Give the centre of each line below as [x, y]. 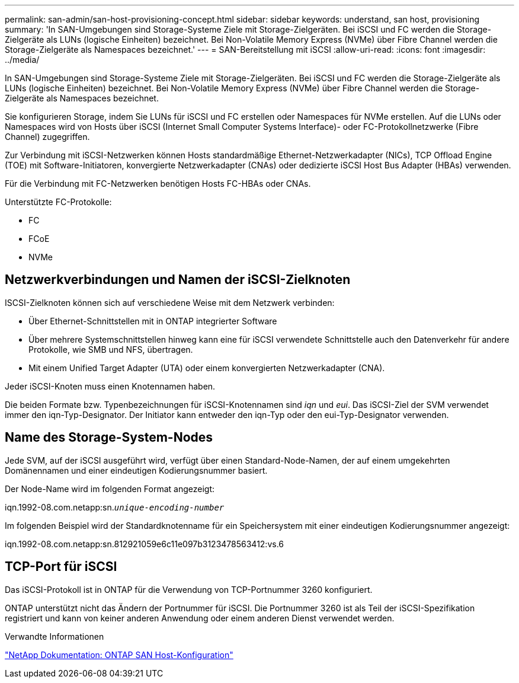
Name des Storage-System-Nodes [109, 438]
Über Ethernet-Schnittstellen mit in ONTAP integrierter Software [153, 321]
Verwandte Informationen [55, 636]
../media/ [22, 60]
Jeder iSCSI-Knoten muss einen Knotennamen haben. [110, 386]
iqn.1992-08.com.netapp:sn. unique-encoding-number [115, 507]
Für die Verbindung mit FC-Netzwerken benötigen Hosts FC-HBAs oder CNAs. [158, 183]
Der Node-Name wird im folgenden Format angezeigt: [110, 489]
